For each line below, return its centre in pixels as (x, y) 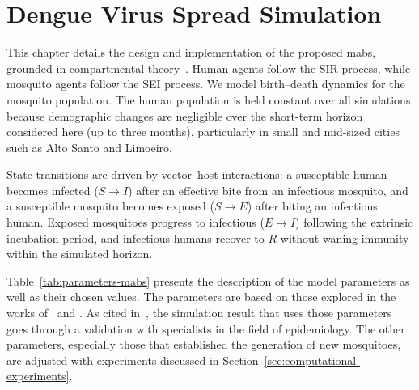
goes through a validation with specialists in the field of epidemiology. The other (206, 328)
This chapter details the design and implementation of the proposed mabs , (191, 52)
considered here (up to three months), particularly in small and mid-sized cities (203, 131)
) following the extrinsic (354, 222)
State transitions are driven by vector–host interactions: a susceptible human (197, 174)
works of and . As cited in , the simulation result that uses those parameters (199, 313)
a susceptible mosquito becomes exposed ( (111, 206)
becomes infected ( (53, 190)
